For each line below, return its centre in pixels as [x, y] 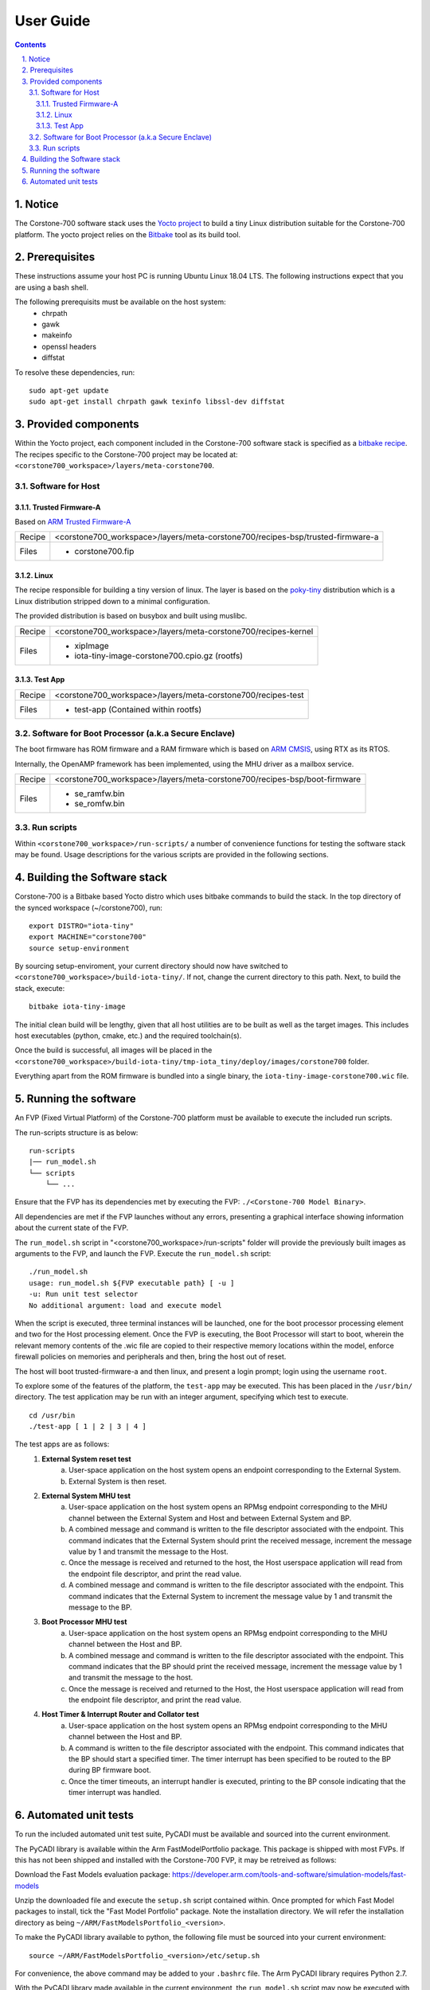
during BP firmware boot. [110, 1770]
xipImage [92, 646]
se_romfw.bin [100, 804]
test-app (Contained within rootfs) [138, 709]
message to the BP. [101, 1607]
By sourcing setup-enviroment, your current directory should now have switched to [151, 966]
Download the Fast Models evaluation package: [92, 1875]
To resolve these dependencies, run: [75, 372]
